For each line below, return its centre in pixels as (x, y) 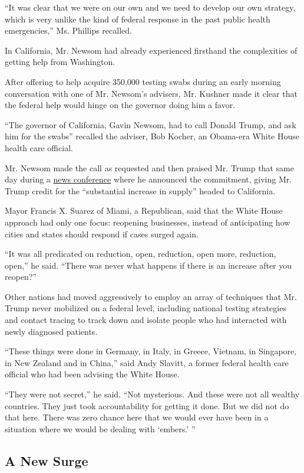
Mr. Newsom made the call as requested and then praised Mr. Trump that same (149, 167)
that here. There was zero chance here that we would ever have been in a (137, 417)
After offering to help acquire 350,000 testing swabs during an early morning (143, 81)
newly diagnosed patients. (51, 331)
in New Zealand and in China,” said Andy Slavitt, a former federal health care (147, 362)
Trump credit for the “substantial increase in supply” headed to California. (140, 190)
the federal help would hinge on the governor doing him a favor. (120, 105)
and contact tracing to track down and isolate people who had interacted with (146, 320)
